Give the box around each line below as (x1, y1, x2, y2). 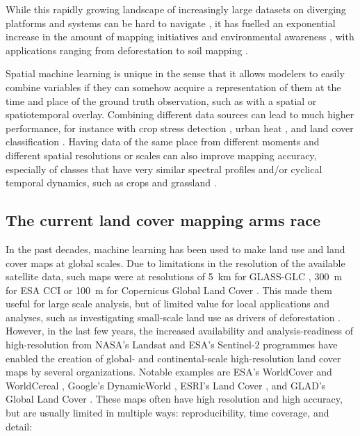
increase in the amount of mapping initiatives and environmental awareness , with (6, 29, 354, 44)
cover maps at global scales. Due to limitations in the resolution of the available (6, 255, 345, 270)
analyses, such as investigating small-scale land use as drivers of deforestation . (6, 309, 341, 324)
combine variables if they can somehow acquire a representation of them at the (6, 79, 341, 94)
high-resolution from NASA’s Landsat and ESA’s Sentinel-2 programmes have (6, 337, 338, 352)
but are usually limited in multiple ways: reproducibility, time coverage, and (6, 405, 329, 420)
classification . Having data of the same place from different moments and (6, 134, 320, 149)
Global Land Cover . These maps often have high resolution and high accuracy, (6, 391, 343, 406)
